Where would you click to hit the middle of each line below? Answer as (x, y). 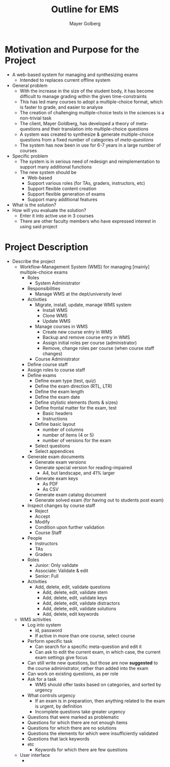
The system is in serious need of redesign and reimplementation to (90, 161)
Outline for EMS (85, 9)
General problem (30, 85)
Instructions (55, 418)
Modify (42, 521)
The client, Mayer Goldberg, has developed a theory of (77, 123)
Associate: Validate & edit (62, 570)
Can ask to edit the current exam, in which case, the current (98, 652)
